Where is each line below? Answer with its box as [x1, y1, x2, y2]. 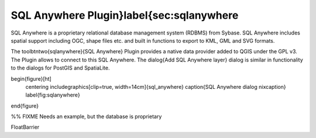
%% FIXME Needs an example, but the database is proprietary [11, 113, 162, 120]
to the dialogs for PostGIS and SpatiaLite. [11, 64, 110, 71]
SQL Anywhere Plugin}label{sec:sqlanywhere [11, 9, 239, 22]
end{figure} [11, 102, 39, 109]
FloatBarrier [11, 123, 40, 131]
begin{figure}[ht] [11, 75, 52, 82]
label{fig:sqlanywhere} [25, 91, 80, 99]
